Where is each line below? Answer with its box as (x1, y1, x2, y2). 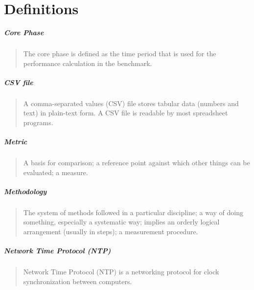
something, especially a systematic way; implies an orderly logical (23, 217, 220, 227)
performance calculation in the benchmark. (23, 58, 152, 68)
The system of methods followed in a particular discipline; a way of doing (23, 207, 243, 217)
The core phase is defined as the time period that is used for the (23, 48, 216, 58)
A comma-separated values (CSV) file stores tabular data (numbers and (23, 98, 239, 108)
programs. (23, 117, 53, 127)
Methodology (4, 186, 47, 196)
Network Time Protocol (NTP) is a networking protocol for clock (23, 267, 219, 277)
